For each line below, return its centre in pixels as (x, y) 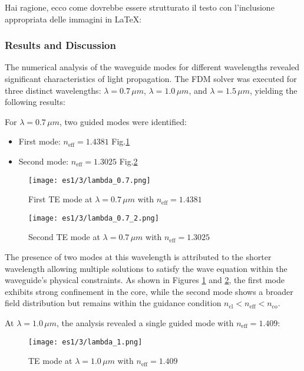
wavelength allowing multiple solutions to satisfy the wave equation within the (146, 268)
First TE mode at (60, 199)
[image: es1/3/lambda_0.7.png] (90, 180)
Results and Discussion (60, 45)
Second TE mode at (64, 237)
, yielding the (273, 90)
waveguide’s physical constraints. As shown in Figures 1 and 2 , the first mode (145, 280)
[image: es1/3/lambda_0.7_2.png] (94, 218)
